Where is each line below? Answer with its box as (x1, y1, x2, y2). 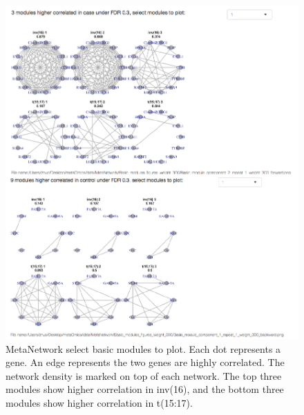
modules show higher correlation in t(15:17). (6, 395, 193, 409)
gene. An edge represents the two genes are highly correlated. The (6, 355, 285, 369)
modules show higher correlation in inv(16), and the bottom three (6, 382, 284, 396)
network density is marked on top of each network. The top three (6, 368, 282, 383)
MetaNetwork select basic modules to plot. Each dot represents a (6, 341, 281, 356)
